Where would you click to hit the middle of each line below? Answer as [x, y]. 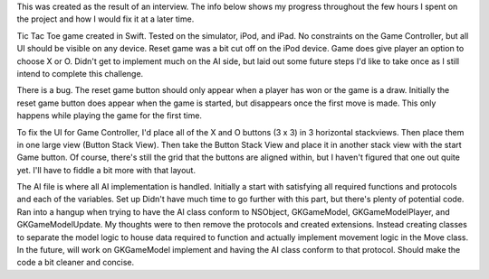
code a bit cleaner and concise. [76, 263]
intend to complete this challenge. [80, 73]
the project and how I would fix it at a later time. [105, 19]
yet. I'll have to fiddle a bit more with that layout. [106, 170]
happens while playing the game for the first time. [110, 116]
